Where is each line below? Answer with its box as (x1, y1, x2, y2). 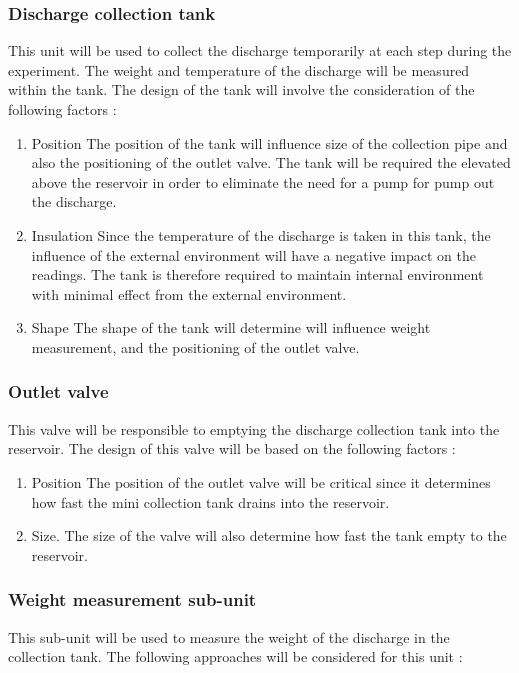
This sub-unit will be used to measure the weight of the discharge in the (8, 626, 450, 647)
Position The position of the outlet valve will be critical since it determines (31, 471, 491, 492)
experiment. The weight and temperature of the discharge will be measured (8, 59, 470, 80)
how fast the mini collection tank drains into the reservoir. (31, 491, 390, 512)
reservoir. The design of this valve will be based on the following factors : (8, 438, 456, 459)
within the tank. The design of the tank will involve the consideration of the (8, 79, 475, 100)
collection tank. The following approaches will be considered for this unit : (8, 646, 463, 667)
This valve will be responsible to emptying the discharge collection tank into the (8, 418, 500, 439)
